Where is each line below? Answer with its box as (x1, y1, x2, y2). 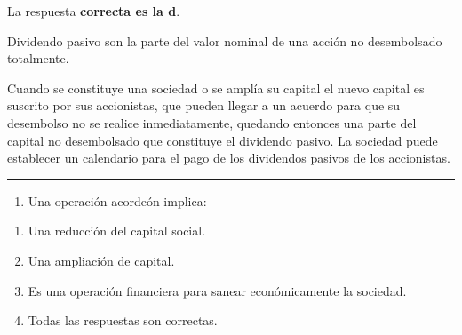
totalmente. (7, 49, 69, 68)
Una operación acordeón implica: (28, 191, 207, 210)
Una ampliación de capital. (28, 251, 175, 269)
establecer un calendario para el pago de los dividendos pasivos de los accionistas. (7, 148, 450, 167)
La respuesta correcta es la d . (7, 2, 180, 20)
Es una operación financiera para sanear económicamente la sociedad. (28, 281, 407, 299)
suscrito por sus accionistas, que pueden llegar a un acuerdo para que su (7, 96, 401, 115)
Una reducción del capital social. (28, 221, 206, 240)
